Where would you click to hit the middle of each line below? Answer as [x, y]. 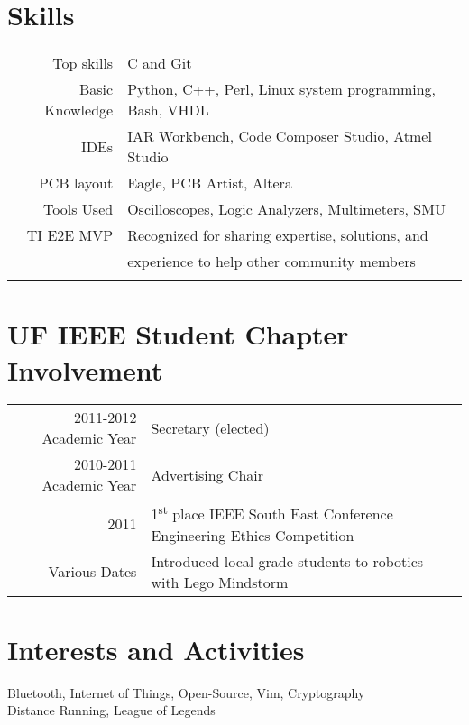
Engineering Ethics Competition [253, 535]
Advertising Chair [207, 474]
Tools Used [78, 209]
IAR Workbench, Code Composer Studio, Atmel [280, 136]
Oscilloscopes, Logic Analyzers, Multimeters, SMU [286, 209]
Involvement [85, 369]
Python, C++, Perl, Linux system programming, [282, 89]
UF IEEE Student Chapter [178, 334]
